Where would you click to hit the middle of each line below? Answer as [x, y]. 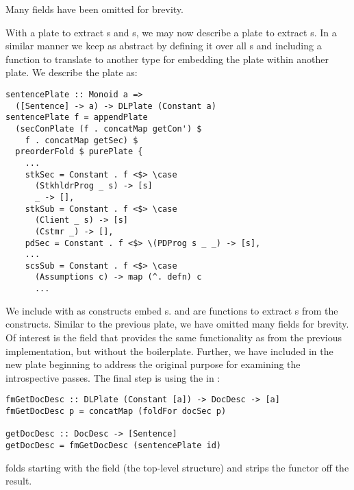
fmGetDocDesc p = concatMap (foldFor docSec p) [116, 411]
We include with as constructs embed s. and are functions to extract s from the [172, 310]
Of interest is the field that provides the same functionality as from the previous [174, 337]
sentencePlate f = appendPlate [77, 118]
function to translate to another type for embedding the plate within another [167, 59]
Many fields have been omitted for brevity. [94, 9]
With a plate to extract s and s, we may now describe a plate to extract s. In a [171, 32]
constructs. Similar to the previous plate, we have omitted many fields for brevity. [177, 324]
